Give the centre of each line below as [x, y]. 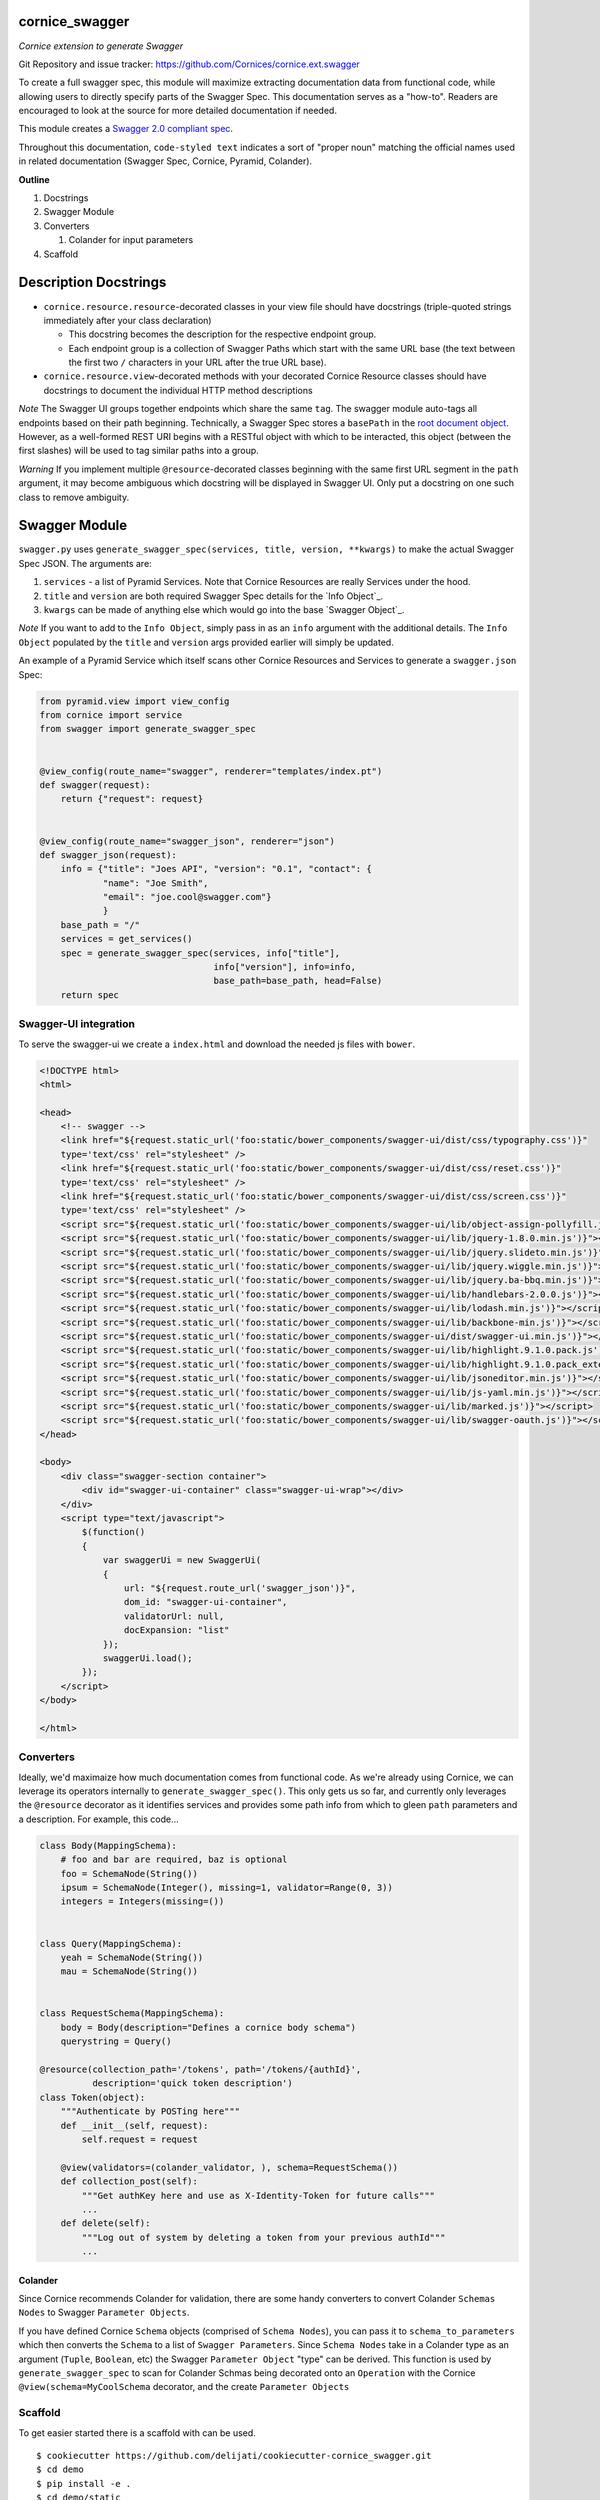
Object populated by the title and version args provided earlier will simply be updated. [206, 642]
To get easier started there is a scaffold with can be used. [137, 2432]
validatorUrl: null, [174, 1616]
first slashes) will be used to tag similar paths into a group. [138, 451]
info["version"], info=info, [285, 967]
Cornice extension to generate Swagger [101, 46]
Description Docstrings [92, 282]
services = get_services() [127, 939]
